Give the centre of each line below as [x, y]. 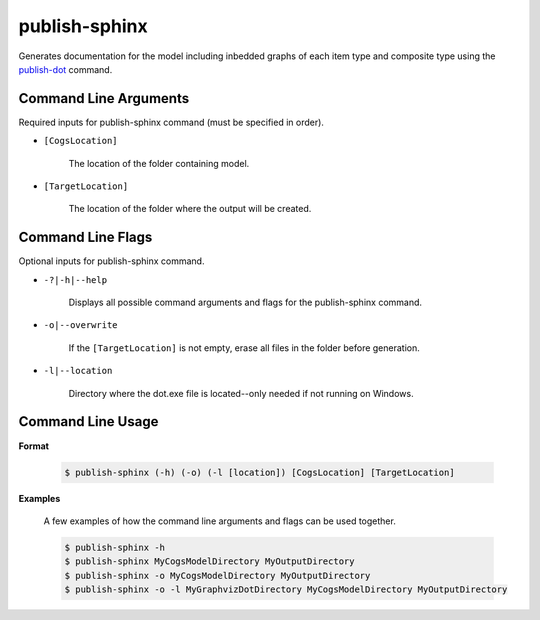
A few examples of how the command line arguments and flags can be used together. [220, 521]
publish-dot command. [65, 69]
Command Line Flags [85, 237]
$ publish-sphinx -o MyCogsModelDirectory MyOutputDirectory [217, 575]
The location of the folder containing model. [159, 163]
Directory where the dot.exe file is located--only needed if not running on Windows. [241, 393]
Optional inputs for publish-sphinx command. [111, 261]
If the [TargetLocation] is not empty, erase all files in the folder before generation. [244, 347]
